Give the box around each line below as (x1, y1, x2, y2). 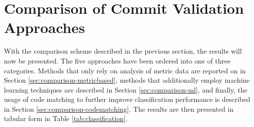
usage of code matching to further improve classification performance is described (4, 94, 251, 104)
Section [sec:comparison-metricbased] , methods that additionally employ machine (4, 75, 250, 85)
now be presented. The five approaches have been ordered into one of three (4, 55, 231, 65)
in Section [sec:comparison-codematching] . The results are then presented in (4, 103, 234, 114)
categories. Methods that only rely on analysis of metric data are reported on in (4, 65, 246, 75)
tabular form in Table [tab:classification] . (4, 113, 127, 124)
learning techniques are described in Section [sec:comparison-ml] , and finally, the (4, 84, 248, 95)
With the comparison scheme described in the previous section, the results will (4, 46, 242, 56)
